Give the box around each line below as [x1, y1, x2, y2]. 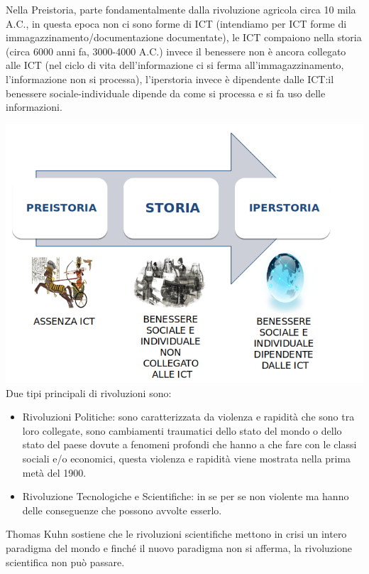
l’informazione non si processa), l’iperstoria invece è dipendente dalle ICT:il [6, 71, 334, 86]
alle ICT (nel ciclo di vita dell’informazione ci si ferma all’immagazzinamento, [6, 58, 344, 72]
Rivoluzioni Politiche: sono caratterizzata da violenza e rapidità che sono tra [22, 409, 355, 424]
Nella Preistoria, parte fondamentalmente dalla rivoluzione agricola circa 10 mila [6, 2, 356, 16]
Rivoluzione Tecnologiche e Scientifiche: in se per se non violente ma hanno [22, 489, 349, 504]
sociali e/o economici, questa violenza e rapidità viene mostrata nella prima [22, 451, 351, 466]
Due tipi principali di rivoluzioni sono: [6, 385, 172, 400]
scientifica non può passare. [6, 554, 125, 569]
